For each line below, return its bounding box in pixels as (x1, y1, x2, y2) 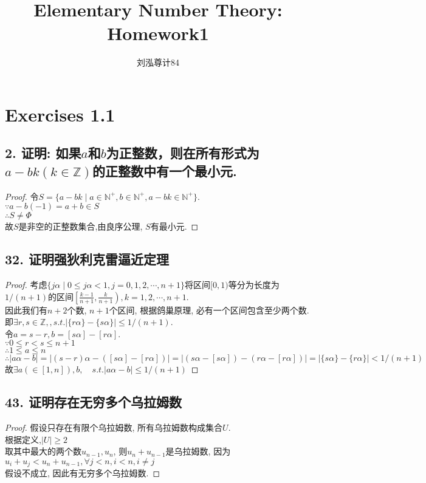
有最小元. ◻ (150, 220, 199, 233)
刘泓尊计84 (137, 56, 179, 69)
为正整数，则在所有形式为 (106, 143, 259, 162)
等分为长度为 (228, 278, 280, 291)
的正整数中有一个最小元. (92, 161, 237, 180)
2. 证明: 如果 (5, 143, 81, 162)
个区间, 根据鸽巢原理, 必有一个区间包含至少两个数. (109, 303, 309, 316)
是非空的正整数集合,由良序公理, (18, 220, 143, 233)
